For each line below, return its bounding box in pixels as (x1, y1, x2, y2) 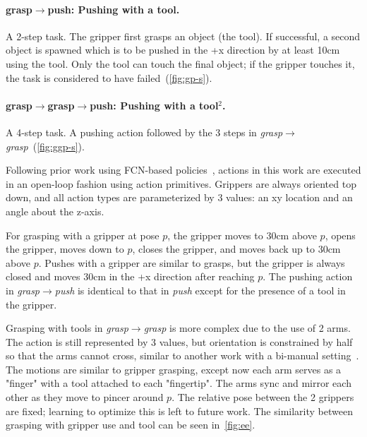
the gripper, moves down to (6, 241, 124, 256)
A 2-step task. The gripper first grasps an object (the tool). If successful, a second (6, 28, 361, 43)
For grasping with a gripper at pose (6, 227, 160, 242)
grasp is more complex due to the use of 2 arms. (143, 321, 351, 335)
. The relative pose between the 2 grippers (172, 390, 354, 405)
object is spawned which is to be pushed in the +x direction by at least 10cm (6, 42, 340, 57)
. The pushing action (263, 269, 353, 284)
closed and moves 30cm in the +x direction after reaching (6, 269, 255, 284)
